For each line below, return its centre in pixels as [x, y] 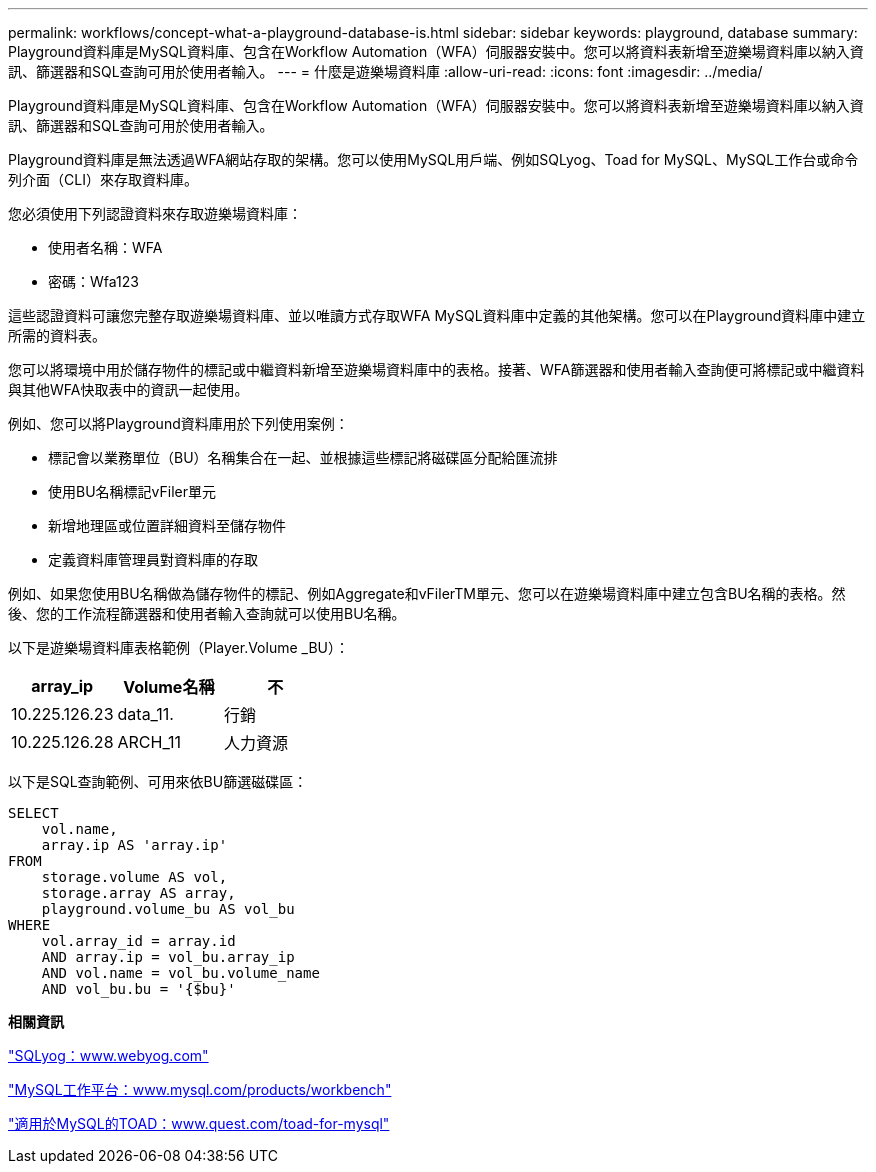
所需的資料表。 [57, 335]
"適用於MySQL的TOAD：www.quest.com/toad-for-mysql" [199, 1123]
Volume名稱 [169, 687]
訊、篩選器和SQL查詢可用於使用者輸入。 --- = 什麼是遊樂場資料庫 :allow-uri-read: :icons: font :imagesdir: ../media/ [385, 71]
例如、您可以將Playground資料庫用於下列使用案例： [178, 423]
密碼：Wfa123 [93, 281]
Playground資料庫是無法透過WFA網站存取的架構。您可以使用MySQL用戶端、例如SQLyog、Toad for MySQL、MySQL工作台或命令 [433, 159]
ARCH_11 [149, 742]
